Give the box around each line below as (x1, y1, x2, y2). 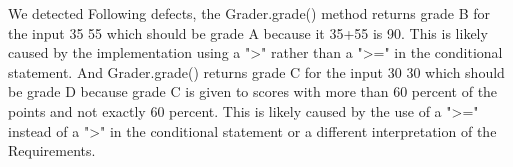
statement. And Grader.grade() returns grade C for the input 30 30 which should (8, 61, 505, 82)
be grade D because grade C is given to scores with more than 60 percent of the (8, 81, 498, 102)
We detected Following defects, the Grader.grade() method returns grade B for (8, 3, 490, 23)
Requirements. (8, 140, 96, 161)
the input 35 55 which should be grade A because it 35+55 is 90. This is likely (8, 22, 488, 43)
